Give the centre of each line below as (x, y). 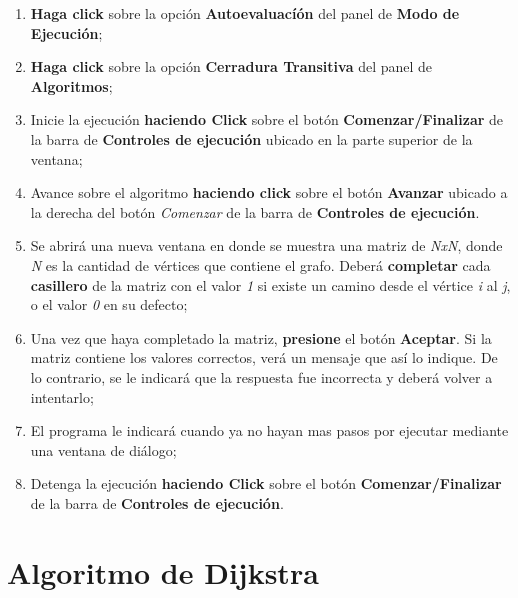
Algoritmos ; (71, 85)
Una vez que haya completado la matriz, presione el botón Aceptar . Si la (261, 337)
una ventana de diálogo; (103, 449)
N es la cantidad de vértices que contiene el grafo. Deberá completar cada (260, 264)
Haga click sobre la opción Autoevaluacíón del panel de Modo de (245, 13)
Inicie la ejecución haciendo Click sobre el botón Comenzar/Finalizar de (267, 119)
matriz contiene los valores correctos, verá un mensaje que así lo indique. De (264, 357)
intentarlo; (62, 396)
